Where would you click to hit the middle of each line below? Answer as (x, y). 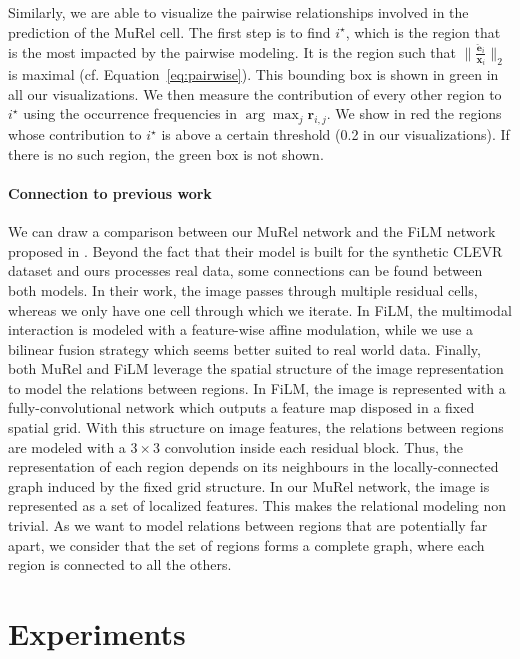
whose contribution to (75, 134)
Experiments (97, 633)
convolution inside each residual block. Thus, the (313, 446)
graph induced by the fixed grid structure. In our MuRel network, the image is (249, 485)
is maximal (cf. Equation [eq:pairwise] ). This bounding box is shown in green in (253, 74)
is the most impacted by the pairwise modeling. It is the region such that (232, 51)
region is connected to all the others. (120, 564)
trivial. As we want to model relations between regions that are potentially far (248, 525)
